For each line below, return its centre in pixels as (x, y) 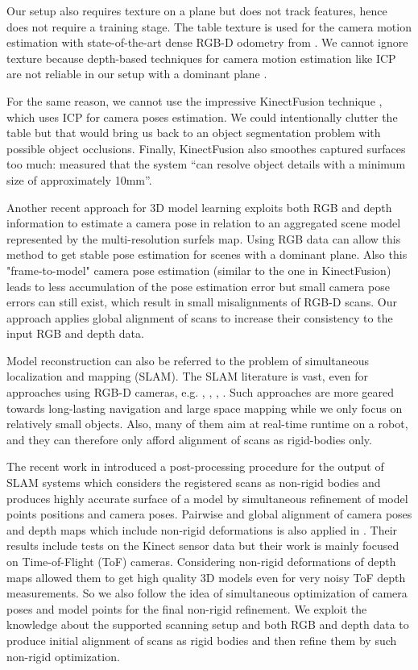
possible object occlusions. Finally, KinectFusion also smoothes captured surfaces (206, 148)
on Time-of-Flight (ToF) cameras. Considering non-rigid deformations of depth (201, 561)
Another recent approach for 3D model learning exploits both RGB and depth (199, 207)
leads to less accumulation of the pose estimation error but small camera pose (198, 286)
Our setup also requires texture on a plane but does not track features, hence (197, 10)
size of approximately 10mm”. (79, 179)
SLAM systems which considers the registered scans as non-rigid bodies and (194, 483)
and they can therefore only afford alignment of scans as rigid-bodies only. (189, 439)
